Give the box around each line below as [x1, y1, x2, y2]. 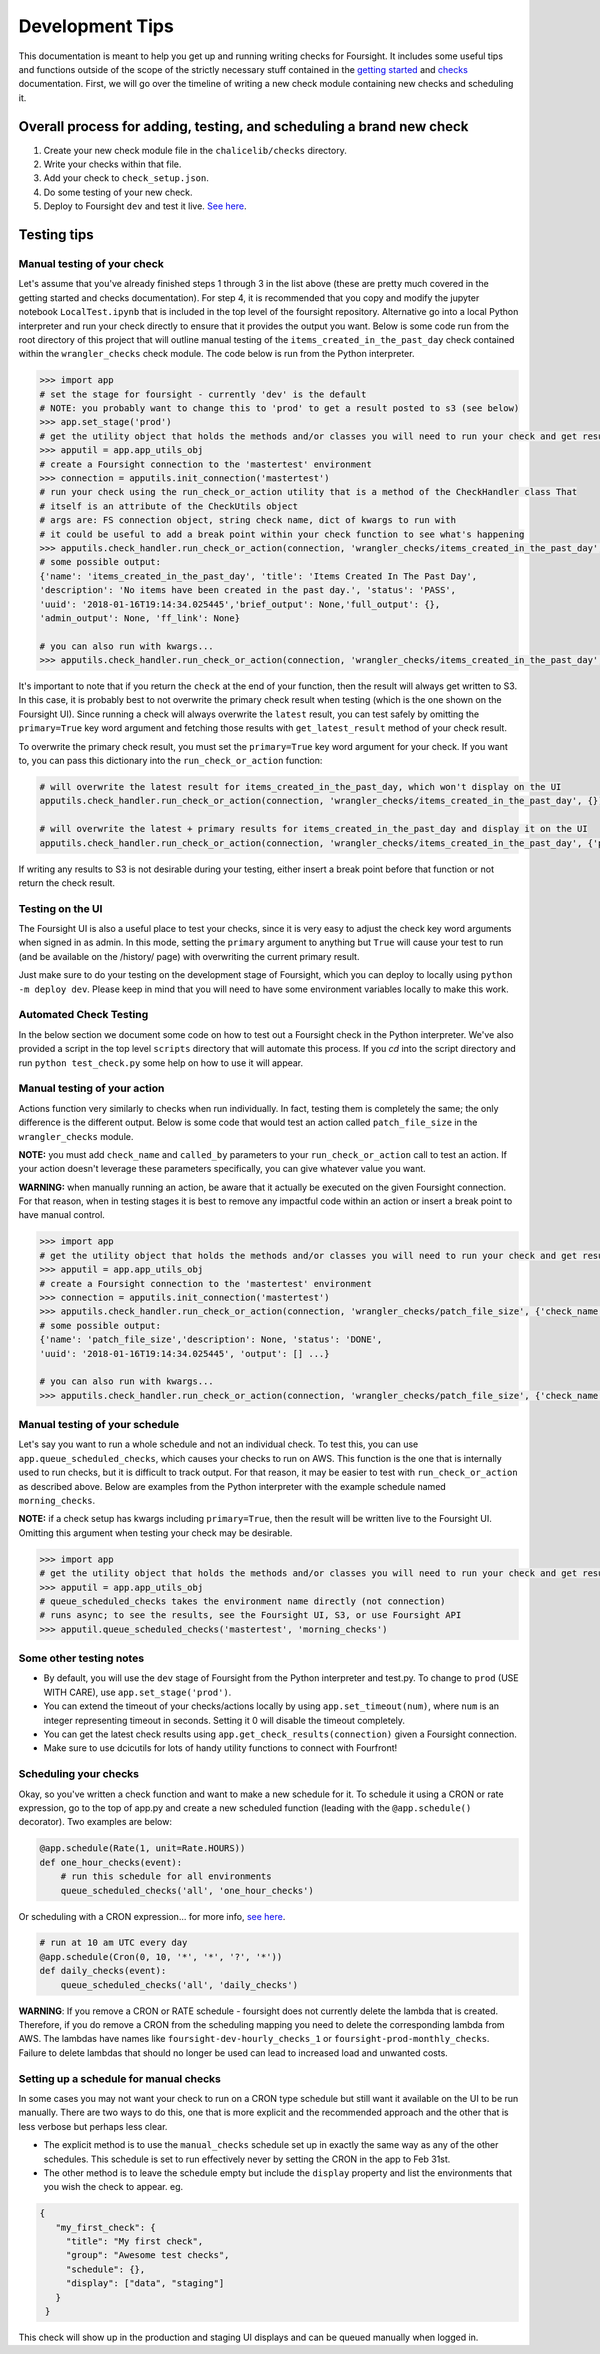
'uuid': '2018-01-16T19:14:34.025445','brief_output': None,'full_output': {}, [39, 598, 441, 610]
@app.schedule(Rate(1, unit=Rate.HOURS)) [39, 1843, 246, 1854]
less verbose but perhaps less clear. [18, 2120, 168, 2132]
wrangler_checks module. [18, 1130, 134, 1142]
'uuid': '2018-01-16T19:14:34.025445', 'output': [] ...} [39, 1348, 330, 1359]
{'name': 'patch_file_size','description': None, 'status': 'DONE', [39, 1334, 383, 1345]
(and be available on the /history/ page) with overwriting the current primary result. [18, 950, 360, 962]
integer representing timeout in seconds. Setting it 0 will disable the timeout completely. [43, 1714, 405, 1726]
